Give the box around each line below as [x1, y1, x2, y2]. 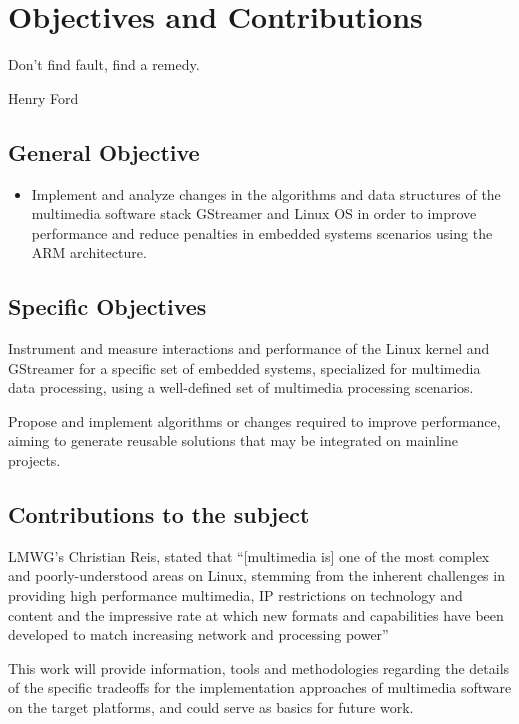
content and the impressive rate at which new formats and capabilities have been [8, 604, 504, 625]
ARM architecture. [31, 242, 147, 263]
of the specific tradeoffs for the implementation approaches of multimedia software [8, 677, 512, 698]
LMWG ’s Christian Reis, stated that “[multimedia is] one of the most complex [8, 545, 490, 566]
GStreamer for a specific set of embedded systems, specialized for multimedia [8, 357, 481, 378]
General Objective [8, 136, 200, 167]
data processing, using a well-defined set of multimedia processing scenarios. [8, 377, 474, 398]
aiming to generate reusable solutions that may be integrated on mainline [8, 430, 458, 451]
